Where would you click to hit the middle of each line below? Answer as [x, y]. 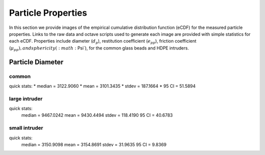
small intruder [26, 128]
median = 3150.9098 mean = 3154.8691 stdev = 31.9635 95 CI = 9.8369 [94, 144]
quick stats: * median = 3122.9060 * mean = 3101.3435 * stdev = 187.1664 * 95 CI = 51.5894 [102, 86]
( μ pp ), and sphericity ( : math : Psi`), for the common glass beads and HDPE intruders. [99, 48]
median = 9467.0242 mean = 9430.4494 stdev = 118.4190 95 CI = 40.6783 [97, 115]
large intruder [26, 99]
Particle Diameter [36, 62]
